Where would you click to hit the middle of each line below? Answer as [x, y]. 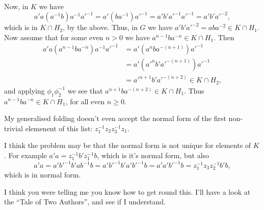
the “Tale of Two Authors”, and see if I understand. [85, 202]
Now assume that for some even [54, 37]
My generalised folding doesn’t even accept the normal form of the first [115, 118]
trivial [14, 128]
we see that [85, 90]
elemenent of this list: [59, 128]
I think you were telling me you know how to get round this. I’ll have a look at [127, 191]
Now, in [16, 6]
